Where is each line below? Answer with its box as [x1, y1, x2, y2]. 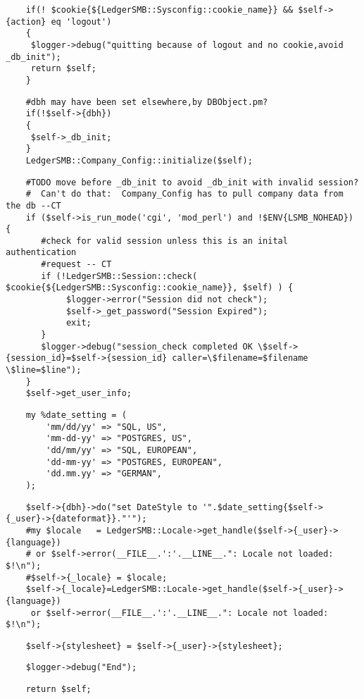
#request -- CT [41, 259, 112, 270]
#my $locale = [25, 525, 102, 536]
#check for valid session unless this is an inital [41, 235, 288, 246]
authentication [6, 247, 77, 258]
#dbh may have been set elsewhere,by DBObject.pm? [25, 97, 268, 107]
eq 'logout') [51, 16, 112, 27]
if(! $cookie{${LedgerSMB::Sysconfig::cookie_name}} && [25, 5, 294, 15]
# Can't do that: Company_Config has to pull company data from [25, 189, 344, 199]
